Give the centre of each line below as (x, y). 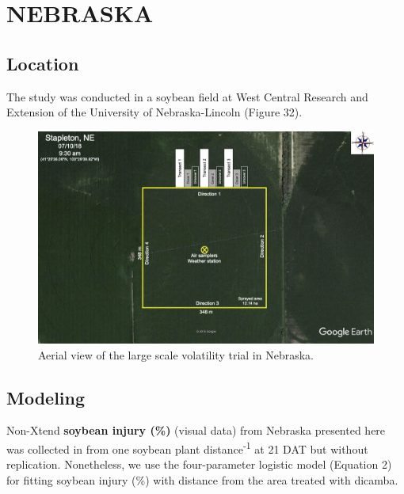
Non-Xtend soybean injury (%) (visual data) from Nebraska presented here (196, 430)
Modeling (46, 397)
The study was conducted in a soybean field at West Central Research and (187, 96)
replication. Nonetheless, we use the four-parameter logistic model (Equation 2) (199, 464)
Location (43, 63)
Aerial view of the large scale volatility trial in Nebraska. (176, 354)
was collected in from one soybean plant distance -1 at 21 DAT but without (187, 448)
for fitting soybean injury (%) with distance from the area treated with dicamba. (202, 479)
